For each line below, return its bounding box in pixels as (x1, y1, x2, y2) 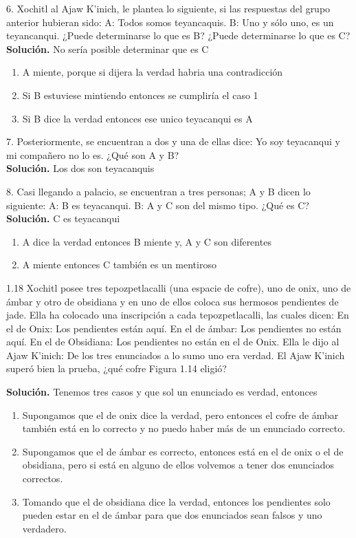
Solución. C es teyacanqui (6, 211, 120, 226)
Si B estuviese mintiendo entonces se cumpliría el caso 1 (22, 87, 258, 102)
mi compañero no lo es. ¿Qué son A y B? (6, 147, 179, 162)
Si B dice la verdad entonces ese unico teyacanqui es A (22, 111, 253, 125)
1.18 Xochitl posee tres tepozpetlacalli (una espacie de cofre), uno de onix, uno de (6, 280, 351, 294)
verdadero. (22, 521, 67, 535)
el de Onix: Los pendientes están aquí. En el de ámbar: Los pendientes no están (6, 321, 342, 335)
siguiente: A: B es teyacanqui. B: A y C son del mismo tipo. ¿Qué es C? (6, 197, 309, 212)
